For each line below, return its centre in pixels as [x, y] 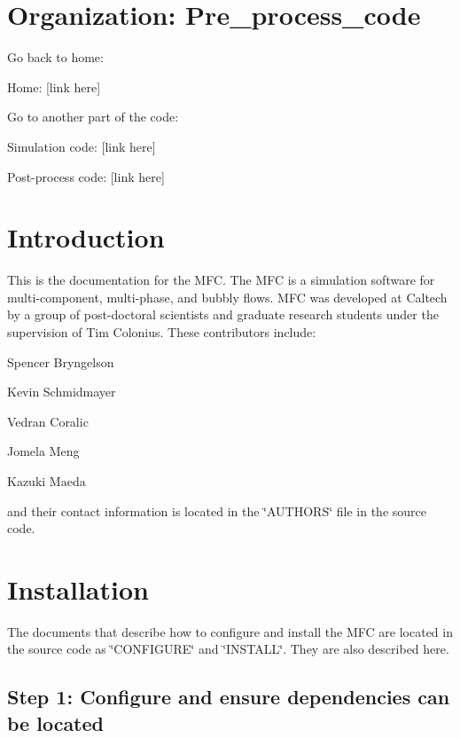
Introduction [86, 237]
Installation [78, 589]
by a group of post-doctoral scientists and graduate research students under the [223, 314]
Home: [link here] [54, 86]
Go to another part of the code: [93, 117]
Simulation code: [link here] [82, 146]
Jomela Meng [43, 451]
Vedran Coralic [48, 421]
